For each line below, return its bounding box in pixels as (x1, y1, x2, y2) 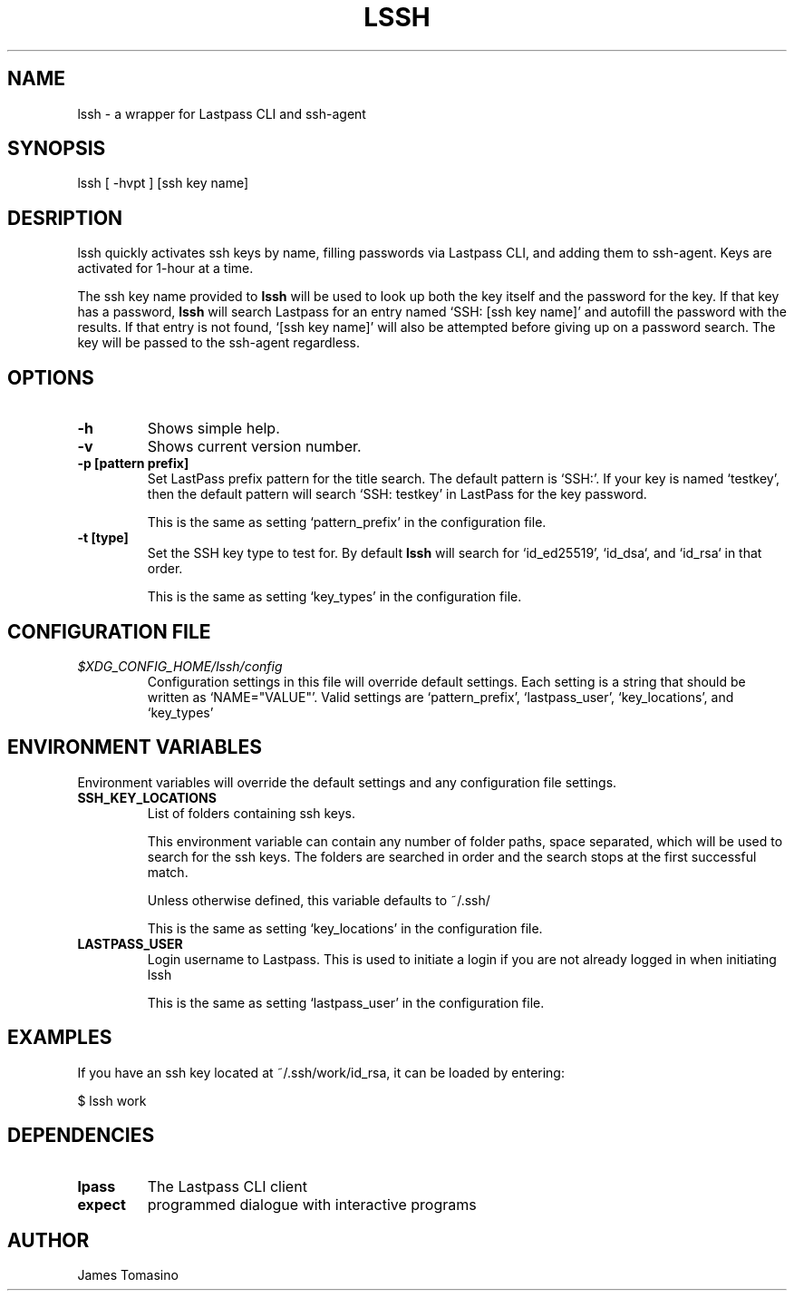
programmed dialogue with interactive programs (147, 1195, 477, 1214)
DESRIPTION (7, 206, 123, 229)
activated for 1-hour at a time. (77, 260, 254, 277)
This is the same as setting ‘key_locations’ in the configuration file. (147, 920, 543, 936)
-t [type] (77, 530, 129, 546)
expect (77, 1195, 126, 1214)
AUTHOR (7, 1228, 90, 1252)
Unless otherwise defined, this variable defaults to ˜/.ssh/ (147, 892, 490, 908)
